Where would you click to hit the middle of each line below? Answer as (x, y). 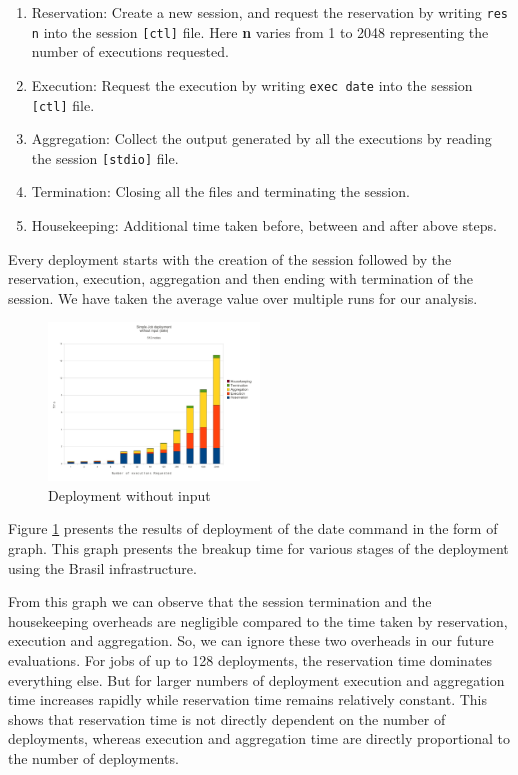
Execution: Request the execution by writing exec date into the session (252, 84)
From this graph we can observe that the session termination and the (220, 601)
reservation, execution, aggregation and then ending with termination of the (240, 278)
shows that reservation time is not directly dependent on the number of (227, 718)
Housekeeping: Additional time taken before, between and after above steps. (264, 225)
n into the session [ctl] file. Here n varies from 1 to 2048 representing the (260, 31)
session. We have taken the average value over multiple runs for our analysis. (243, 297)
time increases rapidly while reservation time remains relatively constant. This (247, 699)
